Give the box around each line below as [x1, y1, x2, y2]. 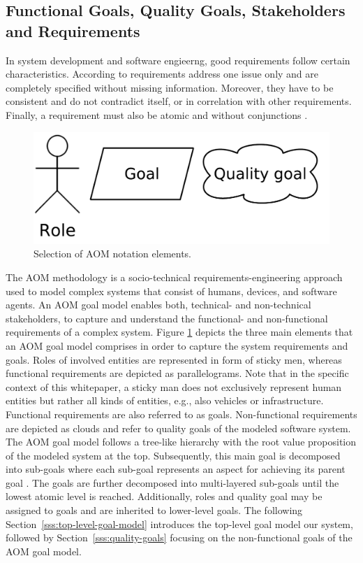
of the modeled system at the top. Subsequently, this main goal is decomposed [6, 448, 341, 462]
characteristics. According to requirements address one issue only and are [6, 66, 319, 81]
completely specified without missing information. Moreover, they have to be [6, 80, 334, 94]
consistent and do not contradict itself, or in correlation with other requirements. [6, 94, 352, 108]
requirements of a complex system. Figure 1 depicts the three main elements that [6, 325, 353, 339]
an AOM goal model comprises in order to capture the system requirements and [6, 338, 348, 352]
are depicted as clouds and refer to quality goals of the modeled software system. [6, 420, 351, 435]
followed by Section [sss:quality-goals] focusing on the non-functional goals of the [6, 530, 353, 545]
